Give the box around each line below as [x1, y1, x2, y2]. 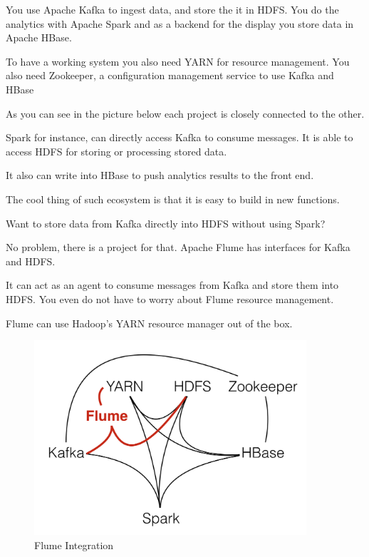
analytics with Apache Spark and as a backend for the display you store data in [6, 16, 354, 31]
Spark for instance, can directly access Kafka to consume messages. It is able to [6, 130, 353, 145]
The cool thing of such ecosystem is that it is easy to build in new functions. [6, 191, 340, 206]
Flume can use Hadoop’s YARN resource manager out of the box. [6, 315, 293, 330]
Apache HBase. [6, 30, 72, 45]
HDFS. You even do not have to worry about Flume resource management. [6, 291, 334, 306]
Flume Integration [34, 537, 114, 552]
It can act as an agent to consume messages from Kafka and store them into [6, 277, 339, 292]
